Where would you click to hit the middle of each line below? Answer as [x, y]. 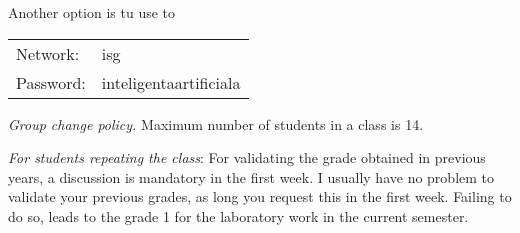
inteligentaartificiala [171, 82]
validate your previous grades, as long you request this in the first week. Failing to [260, 196]
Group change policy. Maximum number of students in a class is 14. [216, 123]
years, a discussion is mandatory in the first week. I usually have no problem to [251, 176]
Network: [48, 53]
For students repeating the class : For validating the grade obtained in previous [247, 157]
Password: [51, 82]
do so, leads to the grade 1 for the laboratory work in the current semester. [238, 215]
